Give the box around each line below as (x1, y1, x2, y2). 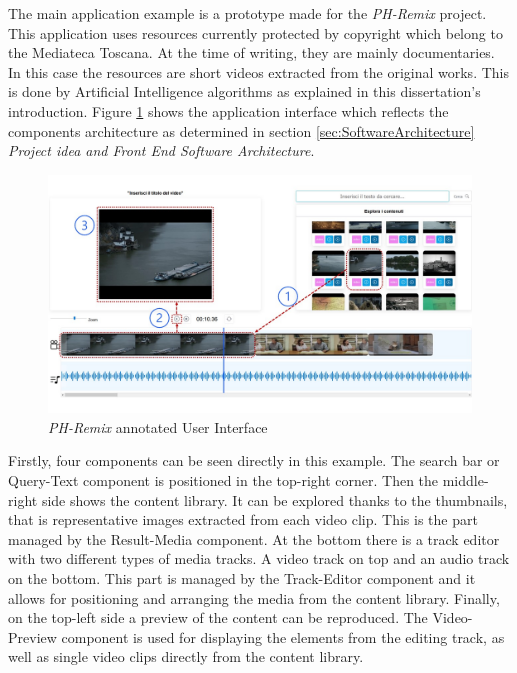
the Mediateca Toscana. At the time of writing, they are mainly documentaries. (8, 42, 495, 63)
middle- (442, 470, 489, 491)
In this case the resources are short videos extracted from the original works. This (8, 61, 509, 82)
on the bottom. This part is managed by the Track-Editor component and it (8, 568, 476, 588)
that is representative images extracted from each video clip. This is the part (8, 509, 478, 530)
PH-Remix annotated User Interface (48, 416, 268, 437)
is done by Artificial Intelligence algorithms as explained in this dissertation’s (8, 81, 481, 102)
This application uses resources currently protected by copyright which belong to (8, 22, 503, 43)
